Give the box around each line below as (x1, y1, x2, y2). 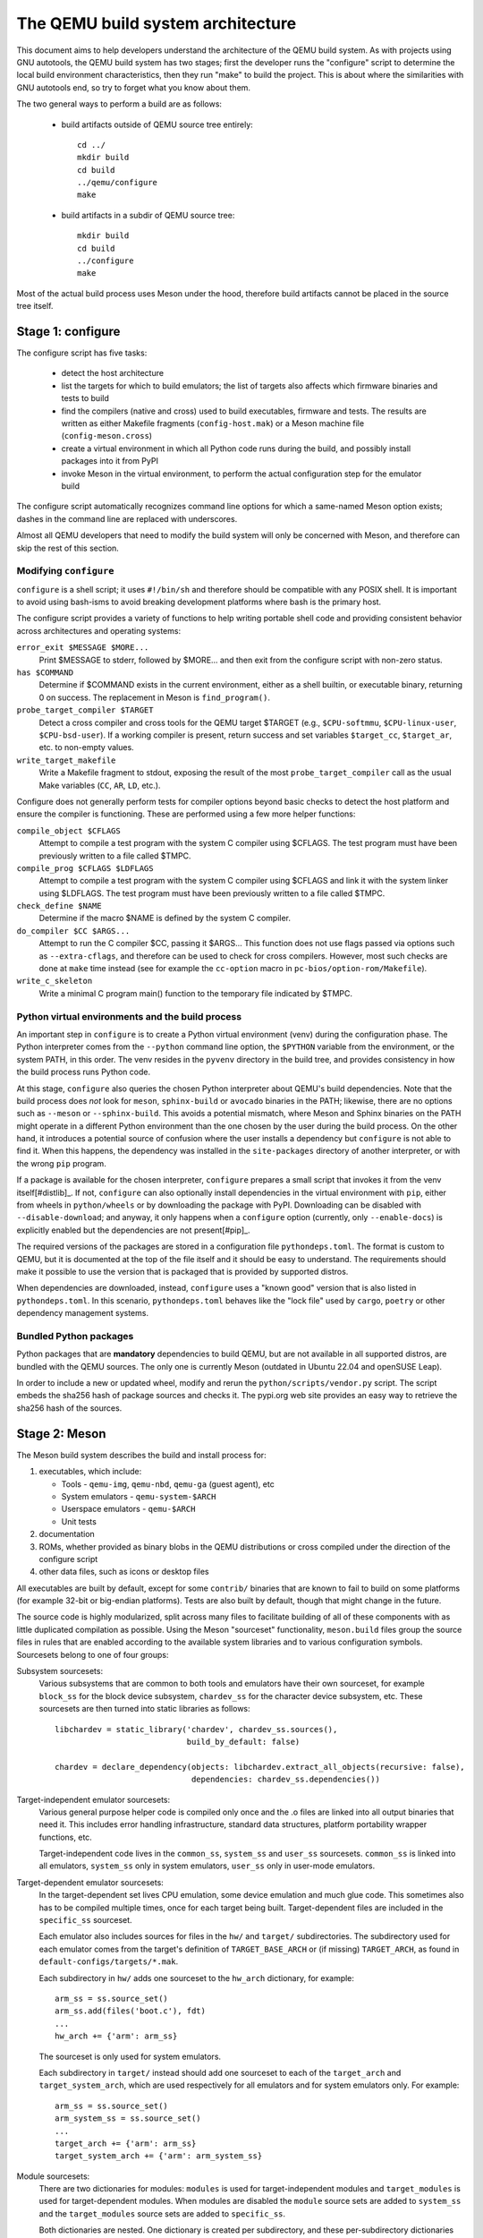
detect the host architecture (61, 368, 165, 379)
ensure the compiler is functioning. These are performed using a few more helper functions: (16, 808, 356, 819)
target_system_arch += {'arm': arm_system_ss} (55, 2151, 263, 2161)
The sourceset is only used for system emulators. (38, 2051, 222, 2062)
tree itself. (16, 301, 54, 312)
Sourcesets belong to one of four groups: (16, 1649, 169, 1660)
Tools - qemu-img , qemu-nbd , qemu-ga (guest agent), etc (61, 1478, 275, 1490)
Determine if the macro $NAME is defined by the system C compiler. (38, 913, 291, 924)
